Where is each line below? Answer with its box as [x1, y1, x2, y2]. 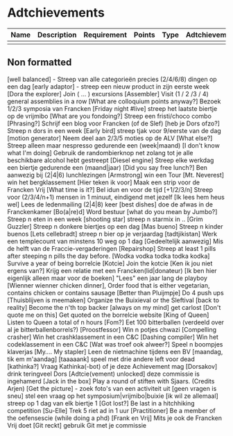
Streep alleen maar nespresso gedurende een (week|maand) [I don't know [7, 141, 220, 150]
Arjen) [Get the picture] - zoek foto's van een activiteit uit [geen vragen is [7, 384, 217, 392]
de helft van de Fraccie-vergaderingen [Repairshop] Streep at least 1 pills [7, 244, 216, 252]
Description [37, 30, 78, 40]
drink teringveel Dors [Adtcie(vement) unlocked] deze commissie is [7, 369, 200, 378]
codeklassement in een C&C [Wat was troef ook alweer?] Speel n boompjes [7, 340, 223, 348]
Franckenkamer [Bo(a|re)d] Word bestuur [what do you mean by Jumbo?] [7, 207, 218, 216]
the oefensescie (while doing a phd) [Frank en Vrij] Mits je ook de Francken [7, 414, 222, 422]
